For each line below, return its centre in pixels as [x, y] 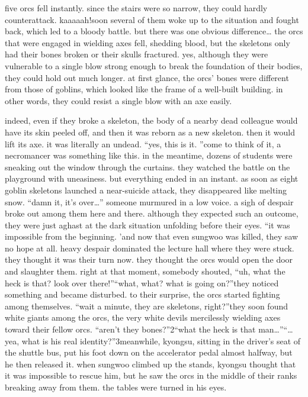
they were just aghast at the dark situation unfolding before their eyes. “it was [147, 225]
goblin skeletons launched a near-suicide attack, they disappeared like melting [146, 190]
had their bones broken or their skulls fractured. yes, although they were [137, 54]
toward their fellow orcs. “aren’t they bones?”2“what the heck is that [130, 329]
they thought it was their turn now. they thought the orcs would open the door [149, 259]
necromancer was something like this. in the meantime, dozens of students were [149, 155]
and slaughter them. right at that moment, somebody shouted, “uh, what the [145, 271]
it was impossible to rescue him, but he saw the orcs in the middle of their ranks [151, 375]
